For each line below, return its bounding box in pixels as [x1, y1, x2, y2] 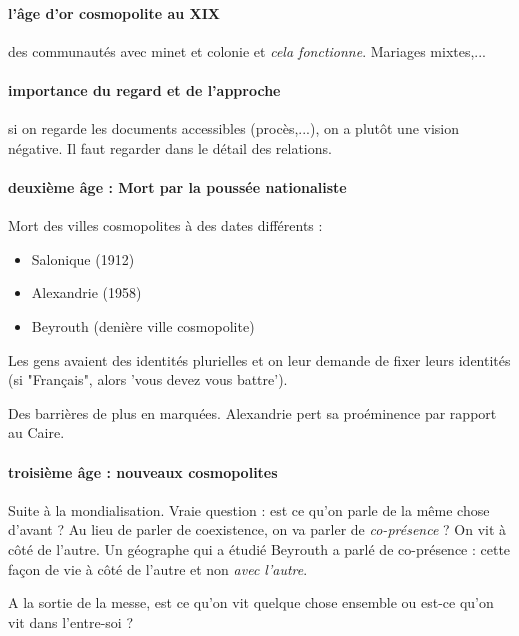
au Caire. [8, 422, 65, 443]
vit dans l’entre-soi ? [8, 611, 134, 632]
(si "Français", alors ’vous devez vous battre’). [8, 369, 288, 390]
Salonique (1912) [31, 248, 135, 269]
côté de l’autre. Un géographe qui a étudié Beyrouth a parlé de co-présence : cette [8, 538, 511, 559]
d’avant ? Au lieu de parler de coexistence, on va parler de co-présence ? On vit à [8, 519, 507, 540]
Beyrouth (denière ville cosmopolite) [31, 315, 255, 336]
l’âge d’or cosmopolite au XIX [8, 2, 220, 23]
